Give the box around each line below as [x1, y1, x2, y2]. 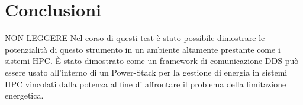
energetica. [5, 89, 44, 101]
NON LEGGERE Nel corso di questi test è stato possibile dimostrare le [5, 32, 265, 44]
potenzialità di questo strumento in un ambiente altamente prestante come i [5, 43, 281, 55]
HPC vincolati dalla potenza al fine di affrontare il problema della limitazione [5, 77, 286, 90]
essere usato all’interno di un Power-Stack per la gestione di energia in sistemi [5, 66, 288, 78]
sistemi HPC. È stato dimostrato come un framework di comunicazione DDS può [5, 55, 299, 67]
